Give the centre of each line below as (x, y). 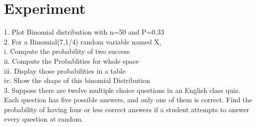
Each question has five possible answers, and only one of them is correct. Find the (128, 100)
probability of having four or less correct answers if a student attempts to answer (127, 109)
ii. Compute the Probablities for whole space (72, 61)
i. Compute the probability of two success (67, 51)
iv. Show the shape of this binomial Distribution (77, 80)
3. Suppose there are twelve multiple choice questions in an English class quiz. (122, 90)
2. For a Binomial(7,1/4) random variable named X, (83, 41)
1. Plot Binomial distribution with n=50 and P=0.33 (84, 32)
